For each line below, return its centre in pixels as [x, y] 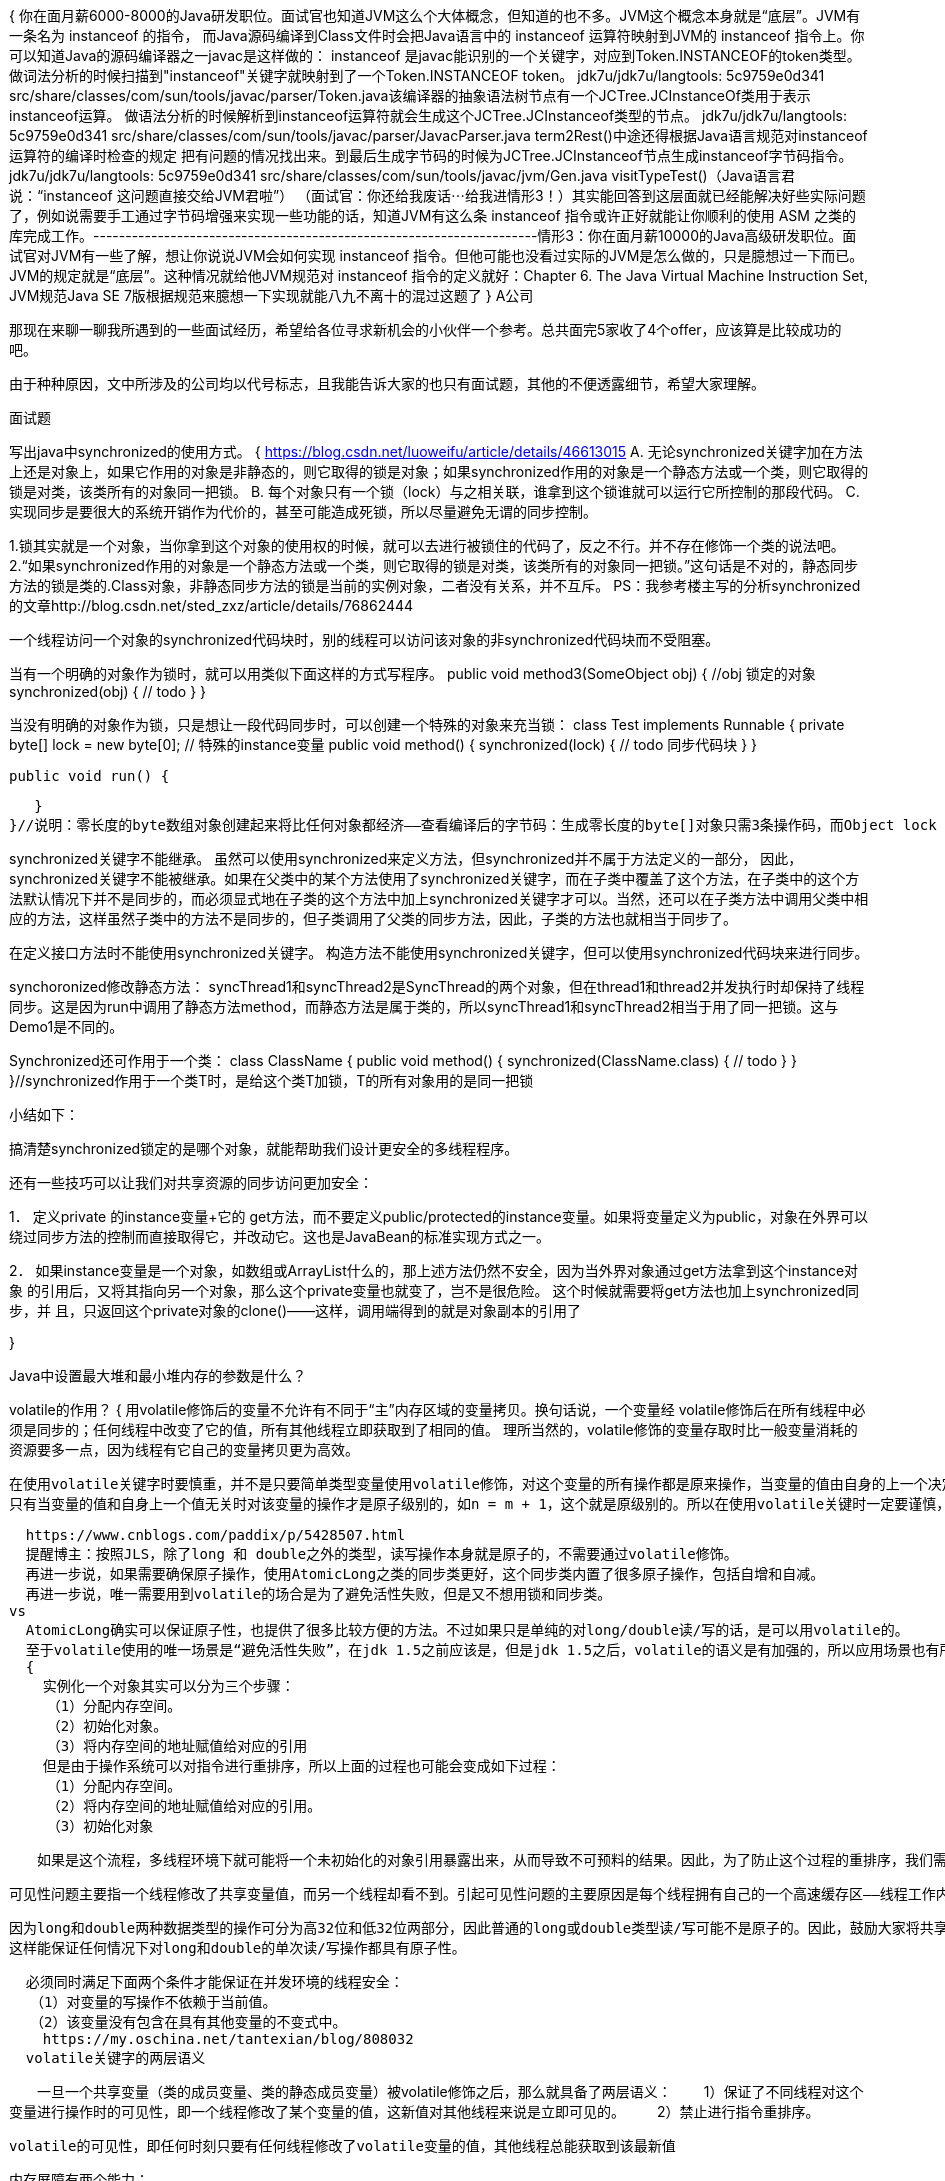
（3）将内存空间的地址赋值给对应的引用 [180, 1746]
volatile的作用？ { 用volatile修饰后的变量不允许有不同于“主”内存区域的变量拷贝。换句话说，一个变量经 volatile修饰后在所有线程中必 [437, 1409]
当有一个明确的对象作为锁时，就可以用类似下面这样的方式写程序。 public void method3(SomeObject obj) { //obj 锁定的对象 [412, 673]
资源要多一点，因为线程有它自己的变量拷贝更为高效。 [184, 1449]
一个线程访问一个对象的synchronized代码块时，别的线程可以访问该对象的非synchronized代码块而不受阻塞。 [364, 639]
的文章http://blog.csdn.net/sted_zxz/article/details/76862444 [211, 605]
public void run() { [89, 776]
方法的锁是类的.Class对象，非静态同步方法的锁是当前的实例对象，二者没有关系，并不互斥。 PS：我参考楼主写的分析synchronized [435, 585]
